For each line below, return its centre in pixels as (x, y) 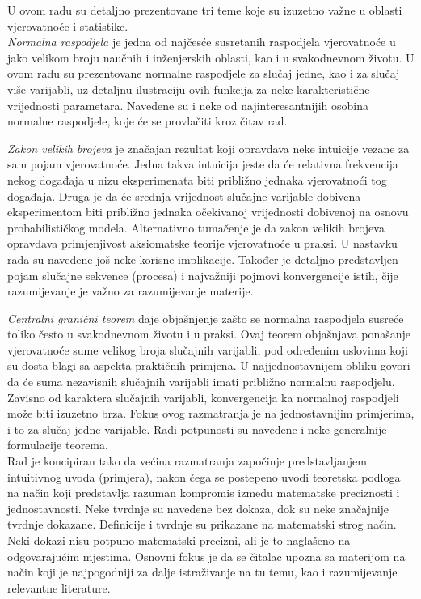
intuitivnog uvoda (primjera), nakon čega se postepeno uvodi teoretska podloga (204, 476)
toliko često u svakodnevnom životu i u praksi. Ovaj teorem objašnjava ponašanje (209, 334)
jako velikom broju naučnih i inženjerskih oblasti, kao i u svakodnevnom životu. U (211, 57)
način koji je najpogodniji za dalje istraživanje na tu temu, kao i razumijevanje (202, 572)
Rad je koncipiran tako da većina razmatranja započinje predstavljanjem (187, 461)
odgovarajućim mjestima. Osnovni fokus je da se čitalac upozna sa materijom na (206, 556)
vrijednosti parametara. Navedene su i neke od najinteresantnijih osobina (188, 105)
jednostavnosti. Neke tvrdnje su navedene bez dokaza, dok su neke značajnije (198, 508)
